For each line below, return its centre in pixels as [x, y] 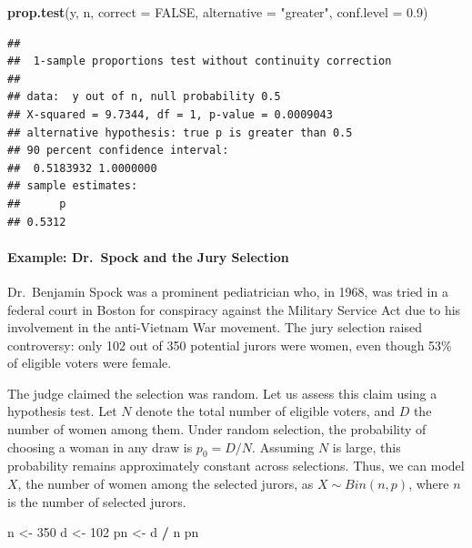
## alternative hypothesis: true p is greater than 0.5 [180, 132]
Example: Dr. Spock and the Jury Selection [148, 256]
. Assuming [283, 447]
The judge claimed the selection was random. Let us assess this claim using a [222, 393]
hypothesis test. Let [62, 411]
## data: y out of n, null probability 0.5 [144, 97]
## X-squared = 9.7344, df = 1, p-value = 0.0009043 [170, 114]
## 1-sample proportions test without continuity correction [200, 61]
